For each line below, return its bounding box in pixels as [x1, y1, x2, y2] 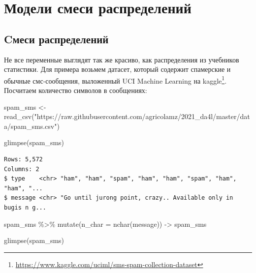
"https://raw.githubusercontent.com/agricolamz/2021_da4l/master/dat [34, 111, 250, 121]
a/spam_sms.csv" [4, 121, 57, 131]
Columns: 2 [4, 165, 39, 173]
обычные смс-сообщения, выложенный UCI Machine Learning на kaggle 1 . [4, 74, 227, 86]
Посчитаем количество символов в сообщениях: [4, 85, 147, 95]
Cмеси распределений [4, 31, 109, 46]
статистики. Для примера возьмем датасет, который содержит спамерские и [4, 64, 231, 74]
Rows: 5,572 [4, 155, 43, 163]
